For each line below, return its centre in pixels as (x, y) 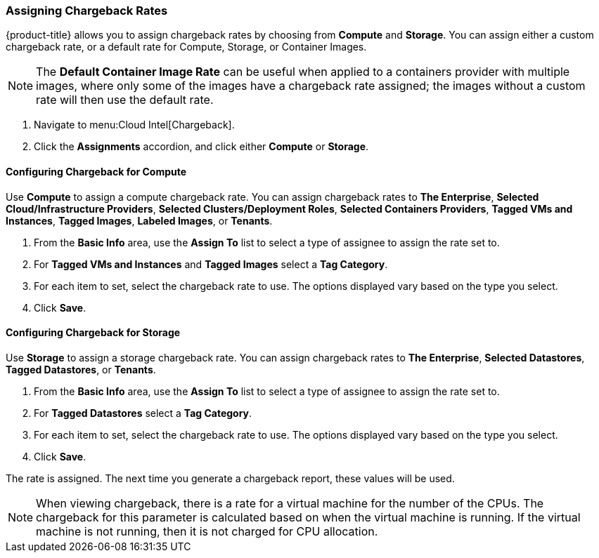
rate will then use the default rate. (125, 100)
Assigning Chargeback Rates (87, 11)
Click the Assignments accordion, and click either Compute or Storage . (201, 147)
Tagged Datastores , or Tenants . (81, 369)
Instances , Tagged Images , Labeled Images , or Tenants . (139, 220)
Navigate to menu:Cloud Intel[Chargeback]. (134, 125)
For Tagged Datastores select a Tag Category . (143, 413)
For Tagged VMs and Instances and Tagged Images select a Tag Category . (211, 264)
